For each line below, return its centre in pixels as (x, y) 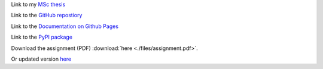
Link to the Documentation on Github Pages (65, 26)
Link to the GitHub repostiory (47, 15)
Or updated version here (41, 59)
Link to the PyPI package (42, 37)
